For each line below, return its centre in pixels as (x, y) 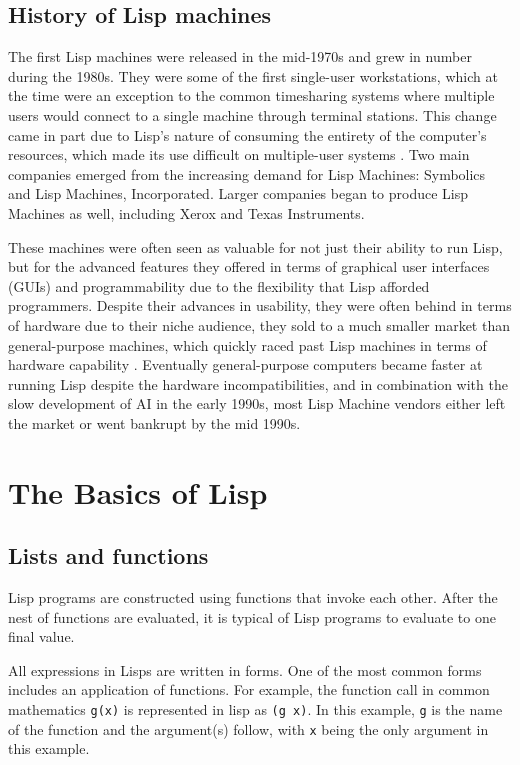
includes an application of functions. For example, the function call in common (249, 689)
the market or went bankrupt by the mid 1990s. (154, 422)
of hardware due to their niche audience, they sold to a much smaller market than (259, 324)
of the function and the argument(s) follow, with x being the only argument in (248, 728)
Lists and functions (108, 555)
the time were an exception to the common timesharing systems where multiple (251, 95)
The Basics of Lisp (138, 491)
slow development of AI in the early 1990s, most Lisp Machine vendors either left (257, 403)
